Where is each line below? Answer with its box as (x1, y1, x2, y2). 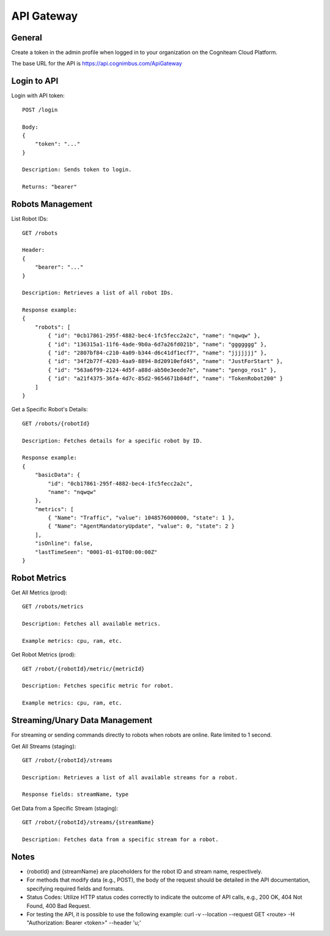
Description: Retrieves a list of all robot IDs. (22, 290, 174, 296)
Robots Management (11, 199, 93, 209)
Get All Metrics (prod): (11, 588, 67, 596)
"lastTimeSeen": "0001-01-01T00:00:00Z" (34, 548, 158, 555)
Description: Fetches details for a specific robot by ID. (22, 437, 203, 444)
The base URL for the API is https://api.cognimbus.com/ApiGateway (11, 60, 183, 67)
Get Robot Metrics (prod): (11, 651, 76, 658)
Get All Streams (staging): (11, 743, 76, 750)
